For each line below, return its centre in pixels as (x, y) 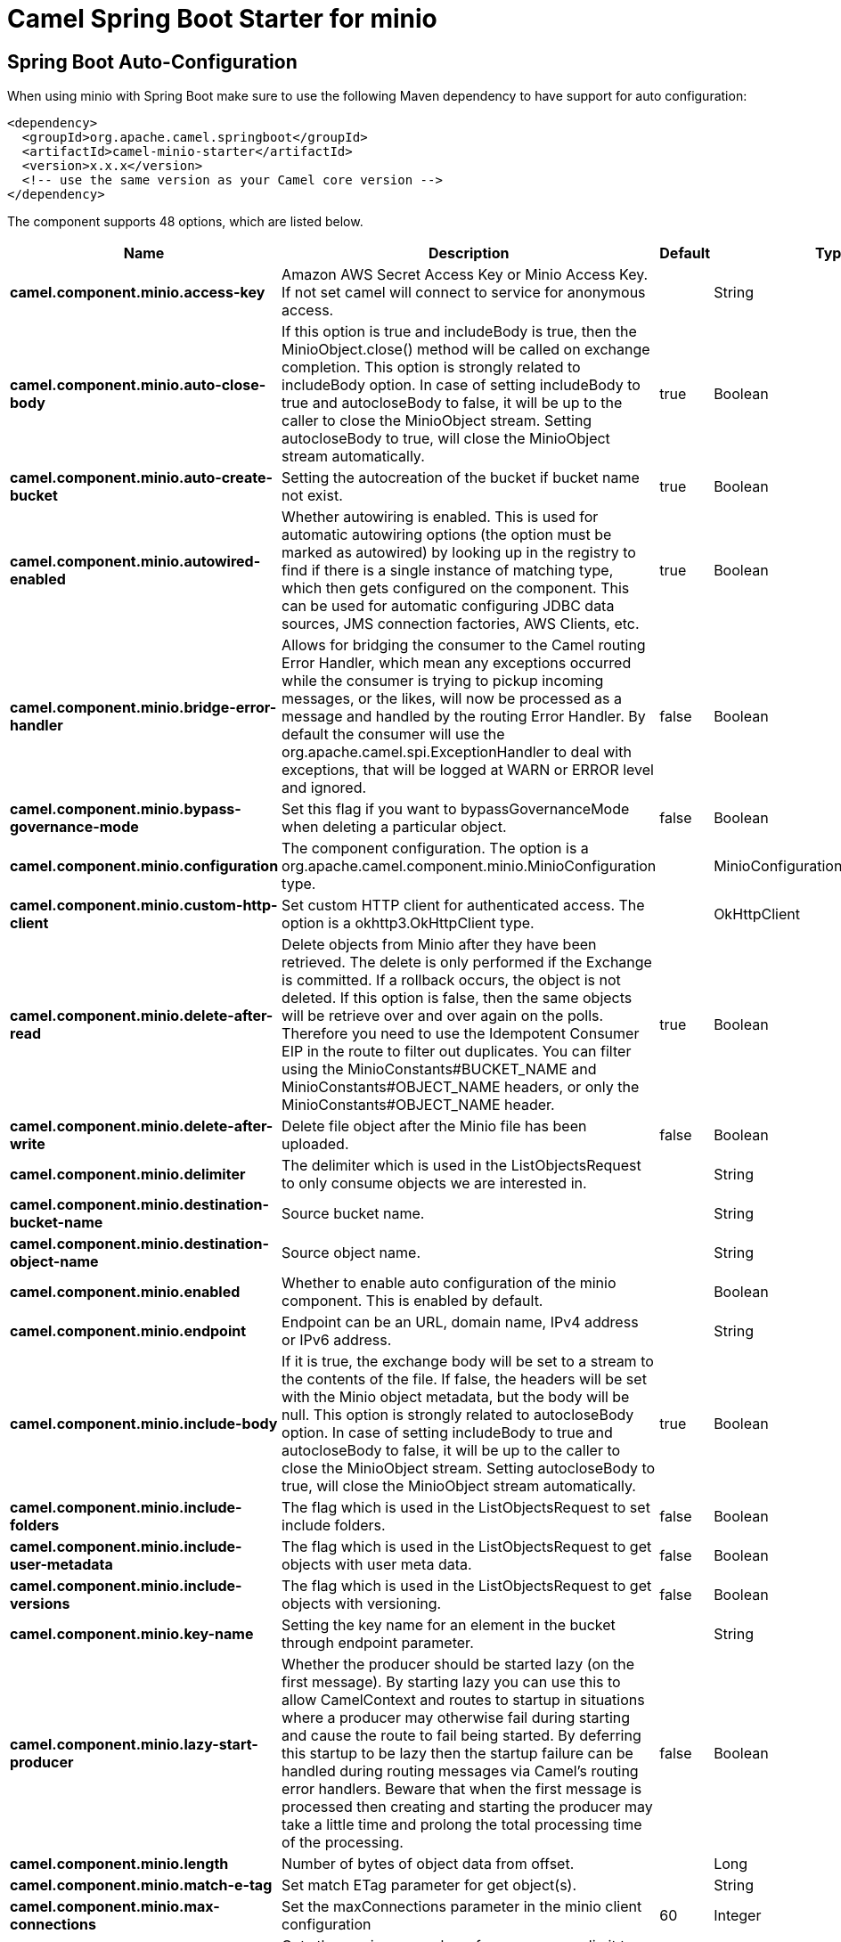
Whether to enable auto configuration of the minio (449, 1283)
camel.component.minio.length (119, 1864)
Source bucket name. (353, 1214)
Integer (738, 1916)
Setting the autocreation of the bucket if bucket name (461, 478)
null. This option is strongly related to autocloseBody (458, 1415)
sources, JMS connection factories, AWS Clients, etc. (461, 624)
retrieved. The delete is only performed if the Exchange (467, 963)
